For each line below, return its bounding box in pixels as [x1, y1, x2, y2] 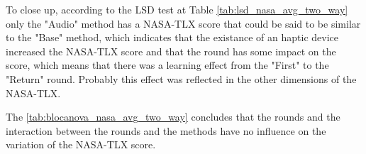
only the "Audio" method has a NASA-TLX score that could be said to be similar [6, 16, 361, 31]
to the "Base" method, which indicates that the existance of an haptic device [6, 30, 338, 45]
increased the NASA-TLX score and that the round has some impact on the [6, 43, 336, 58]
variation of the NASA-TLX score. [6, 137, 156, 152]
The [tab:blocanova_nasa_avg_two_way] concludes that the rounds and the [6, 109, 340, 124]
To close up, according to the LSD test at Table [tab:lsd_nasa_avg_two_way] [6, 2, 348, 16]
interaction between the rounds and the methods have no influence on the [6, 123, 326, 138]
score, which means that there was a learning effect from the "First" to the [6, 57, 329, 72]
